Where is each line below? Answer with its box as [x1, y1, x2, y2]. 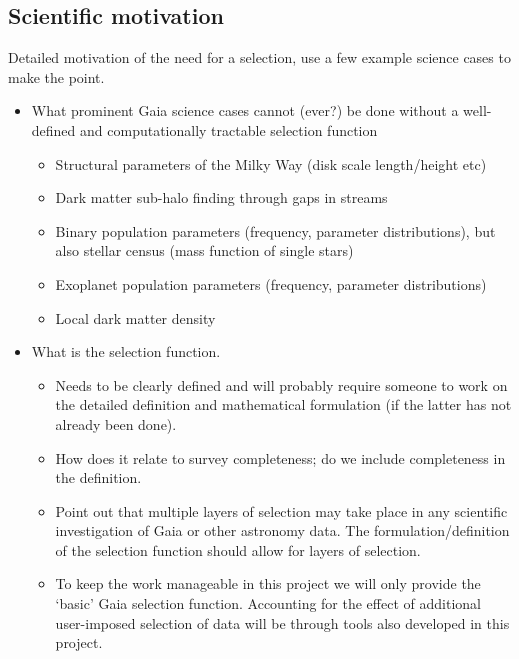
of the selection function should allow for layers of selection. [55, 539, 421, 560]
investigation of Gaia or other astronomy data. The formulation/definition [55, 520, 510, 541]
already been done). [55, 413, 177, 434]
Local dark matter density [55, 307, 216, 328]
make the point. [8, 66, 105, 87]
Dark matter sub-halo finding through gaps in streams [55, 187, 388, 208]
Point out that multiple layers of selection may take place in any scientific [55, 500, 508, 521]
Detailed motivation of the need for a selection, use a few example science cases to [8, 47, 511, 68]
